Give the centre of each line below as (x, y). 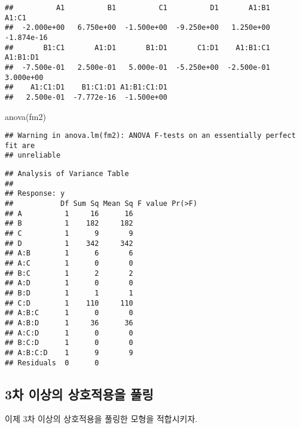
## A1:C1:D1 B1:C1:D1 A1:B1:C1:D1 (86, 87)
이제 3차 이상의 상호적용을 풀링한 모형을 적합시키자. (101, 419)
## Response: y (35, 194)
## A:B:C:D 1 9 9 (69, 352)
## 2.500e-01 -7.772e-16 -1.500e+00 (86, 97)
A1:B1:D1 (22, 58)
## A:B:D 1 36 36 (69, 323)
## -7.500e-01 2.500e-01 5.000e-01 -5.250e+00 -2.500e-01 (137, 67)
